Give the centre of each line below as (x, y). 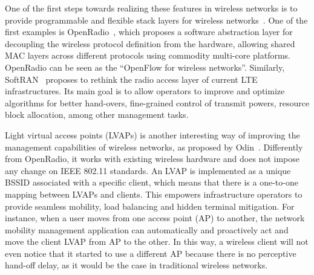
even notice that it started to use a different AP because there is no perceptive (151, 253)
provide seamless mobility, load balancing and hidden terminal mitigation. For (150, 206)
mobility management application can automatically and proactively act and (147, 229)
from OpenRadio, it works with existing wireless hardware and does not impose (152, 159)
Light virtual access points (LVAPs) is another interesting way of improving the (152, 134)
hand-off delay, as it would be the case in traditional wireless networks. (136, 265)
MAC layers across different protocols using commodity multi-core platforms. (148, 55)
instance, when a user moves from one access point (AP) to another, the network (155, 218)
